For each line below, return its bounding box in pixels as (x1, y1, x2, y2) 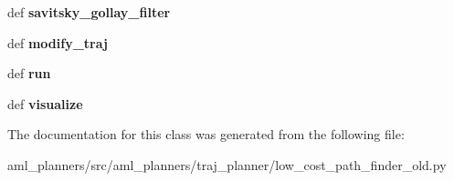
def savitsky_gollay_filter (7, 3, 171, 21)
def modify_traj (7, 33, 108, 52)
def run (7, 64, 51, 83)
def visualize (7, 94, 83, 113)
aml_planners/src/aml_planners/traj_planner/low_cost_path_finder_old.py (7, 155, 447, 174)
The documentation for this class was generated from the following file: (7, 125, 405, 144)
